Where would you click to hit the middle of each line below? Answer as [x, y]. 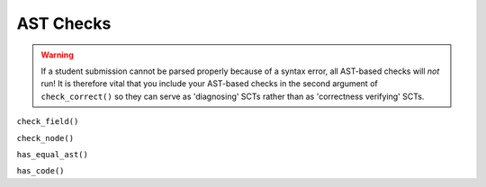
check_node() [45, 138]
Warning [57, 55]
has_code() [40, 171]
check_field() [48, 122]
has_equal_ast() [53, 154]
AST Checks [64, 23]
